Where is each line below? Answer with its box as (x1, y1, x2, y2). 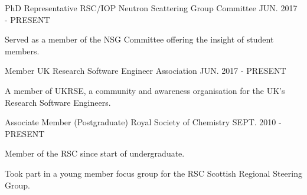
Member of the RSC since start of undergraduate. (5, 147, 185, 160)
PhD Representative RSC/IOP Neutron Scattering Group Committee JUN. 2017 (5, 2, 298, 14)
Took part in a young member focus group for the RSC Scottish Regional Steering (5, 167, 302, 179)
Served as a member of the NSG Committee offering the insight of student (5, 33, 274, 45)
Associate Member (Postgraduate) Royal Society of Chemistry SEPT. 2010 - (5, 116, 282, 128)
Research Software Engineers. (5, 96, 111, 108)
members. (5, 44, 40, 57)
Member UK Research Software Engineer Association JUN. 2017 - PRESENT (5, 64, 286, 77)
